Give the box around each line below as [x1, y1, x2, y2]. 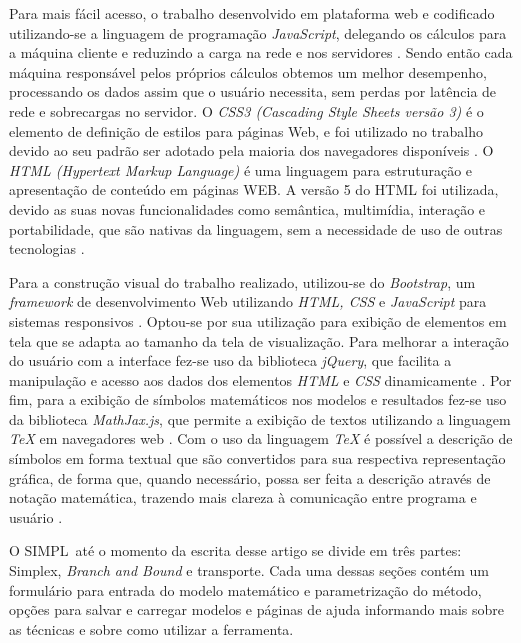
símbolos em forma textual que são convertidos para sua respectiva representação [9, 448, 506, 469]
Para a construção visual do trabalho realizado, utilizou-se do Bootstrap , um [9, 271, 476, 292]
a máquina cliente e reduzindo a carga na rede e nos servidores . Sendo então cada [9, 42, 513, 63]
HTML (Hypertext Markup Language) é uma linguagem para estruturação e [9, 159, 473, 180]
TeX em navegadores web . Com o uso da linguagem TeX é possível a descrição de [9, 428, 513, 449]
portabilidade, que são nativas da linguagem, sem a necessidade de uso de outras [9, 218, 503, 239]
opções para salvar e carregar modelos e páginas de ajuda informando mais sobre [9, 599, 504, 620]
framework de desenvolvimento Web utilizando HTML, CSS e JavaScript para [9, 291, 487, 312]
